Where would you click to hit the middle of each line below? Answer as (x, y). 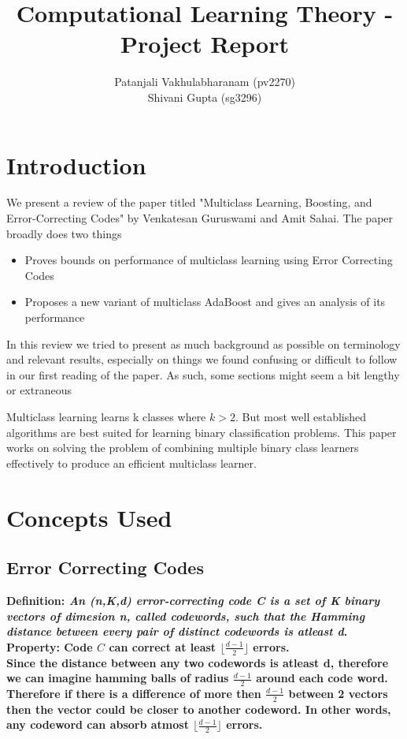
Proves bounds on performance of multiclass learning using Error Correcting (209, 260)
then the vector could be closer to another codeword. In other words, (199, 709)
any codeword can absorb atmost (98, 724)
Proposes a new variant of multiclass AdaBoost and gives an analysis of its (205, 302)
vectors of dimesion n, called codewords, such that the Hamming (186, 616)
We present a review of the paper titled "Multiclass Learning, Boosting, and (189, 202)
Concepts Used (89, 517)
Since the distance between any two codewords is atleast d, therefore (198, 662)
